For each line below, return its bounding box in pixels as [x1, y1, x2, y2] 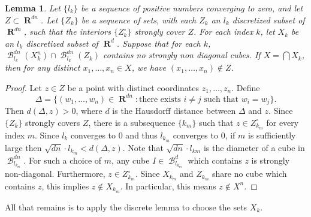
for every [266, 116, 299, 128]
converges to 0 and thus [70, 128, 158, 141]
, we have [131, 61, 166, 74]
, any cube [111, 153, 150, 166]
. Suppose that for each [116, 37, 201, 49]
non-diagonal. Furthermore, [5, 167, 105, 180]
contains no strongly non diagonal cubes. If [103, 49, 261, 61]
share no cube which [212, 167, 287, 180]
